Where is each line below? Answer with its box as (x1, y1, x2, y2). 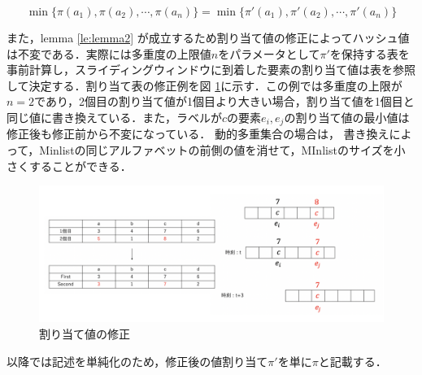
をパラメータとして (218, 45, 320, 62)
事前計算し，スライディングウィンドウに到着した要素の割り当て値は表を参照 (7, 61, 416, 78)
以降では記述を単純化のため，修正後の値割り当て (7, 352, 268, 369)
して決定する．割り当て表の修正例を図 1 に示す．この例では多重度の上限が (7, 76, 402, 94)
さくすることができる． (7, 157, 132, 174)
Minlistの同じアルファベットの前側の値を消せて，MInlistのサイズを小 (39, 142, 406, 159)
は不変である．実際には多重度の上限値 (7, 45, 211, 62)
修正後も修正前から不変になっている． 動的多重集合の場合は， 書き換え (7, 125, 389, 142)
